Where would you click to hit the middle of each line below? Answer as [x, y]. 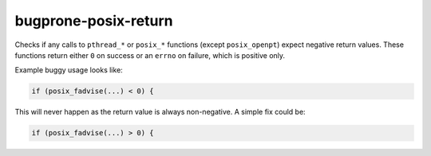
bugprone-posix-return [94, 21]
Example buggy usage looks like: [69, 70]
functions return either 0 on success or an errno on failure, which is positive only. [150, 55]
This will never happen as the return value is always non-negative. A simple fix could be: [160, 112]
